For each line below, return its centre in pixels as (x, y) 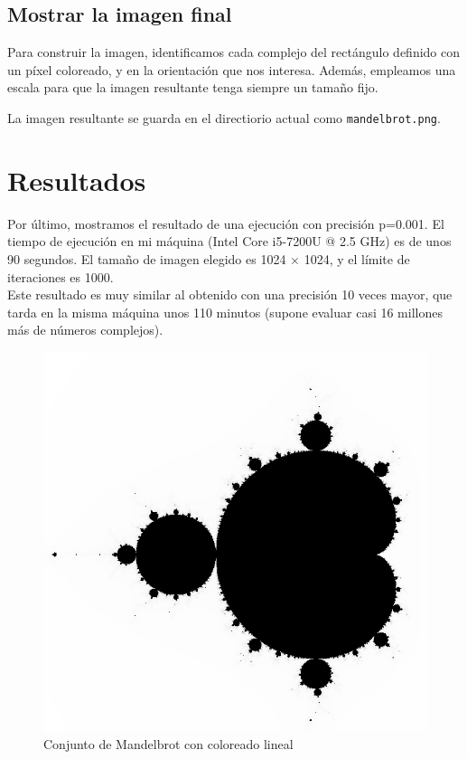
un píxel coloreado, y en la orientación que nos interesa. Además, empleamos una (232, 69)
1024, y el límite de (357, 258)
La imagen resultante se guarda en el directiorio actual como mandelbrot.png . (224, 117)
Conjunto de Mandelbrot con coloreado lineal (168, 743)
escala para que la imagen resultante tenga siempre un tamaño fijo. (193, 87)
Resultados (77, 180)
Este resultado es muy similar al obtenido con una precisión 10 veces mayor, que (230, 294)
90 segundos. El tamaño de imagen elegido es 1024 (147, 258)
